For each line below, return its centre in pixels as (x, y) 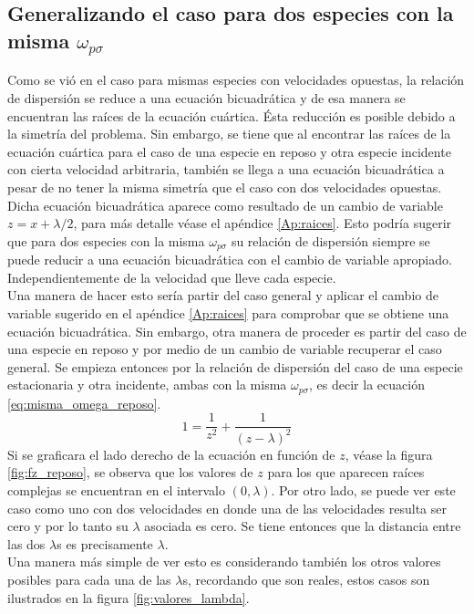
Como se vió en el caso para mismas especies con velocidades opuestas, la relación (236, 80)
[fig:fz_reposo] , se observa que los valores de (130, 472)
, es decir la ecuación (367, 385)
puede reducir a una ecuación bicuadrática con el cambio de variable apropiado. (230, 260)
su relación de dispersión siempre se (330, 240)
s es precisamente (105, 543)
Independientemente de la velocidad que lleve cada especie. (172, 277)
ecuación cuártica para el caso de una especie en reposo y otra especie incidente (229, 151)
